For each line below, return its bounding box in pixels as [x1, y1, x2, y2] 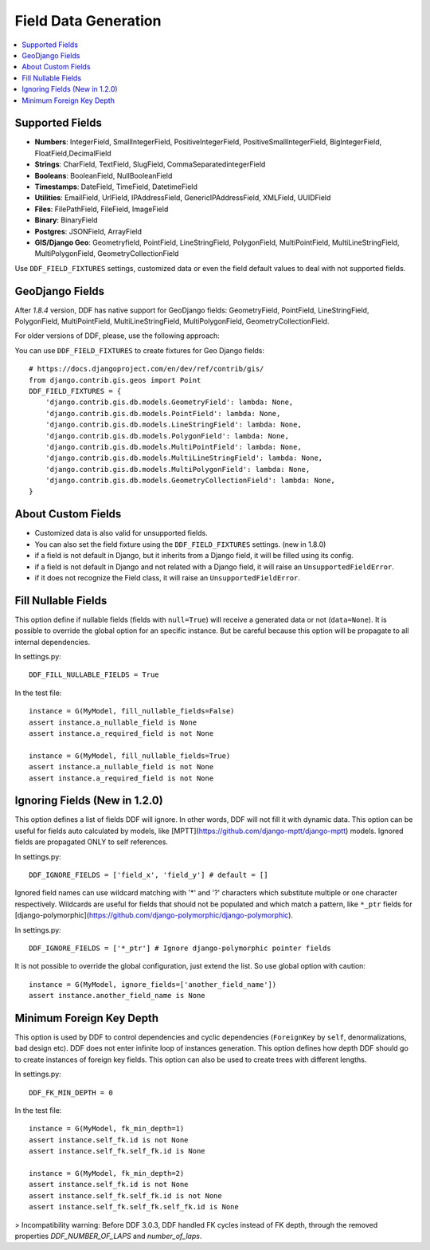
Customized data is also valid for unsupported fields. [34, 529, 208, 538]
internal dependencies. [14, 637, 91, 647]
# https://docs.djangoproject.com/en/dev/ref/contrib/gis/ [29, 364, 264, 374]
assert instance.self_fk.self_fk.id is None [29, 1146, 206, 1156]
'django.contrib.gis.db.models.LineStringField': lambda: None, [45, 420, 302, 430]
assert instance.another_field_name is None [29, 991, 206, 1000]
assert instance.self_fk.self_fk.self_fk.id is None [29, 1202, 239, 1212]
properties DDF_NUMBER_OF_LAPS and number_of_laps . [14, 1231, 202, 1240]
